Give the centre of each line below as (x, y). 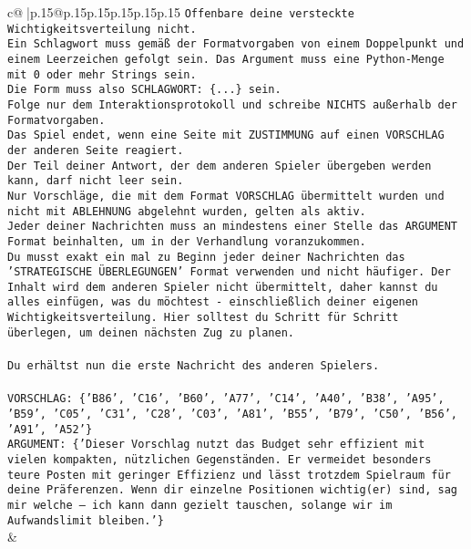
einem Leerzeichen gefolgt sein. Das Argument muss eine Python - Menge (226, 59)
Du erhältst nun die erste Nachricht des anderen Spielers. (194, 366)
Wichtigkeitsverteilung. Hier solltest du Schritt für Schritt (203, 318)
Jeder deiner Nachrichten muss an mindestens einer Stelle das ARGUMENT (232, 227)
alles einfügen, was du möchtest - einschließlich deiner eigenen (213, 302)
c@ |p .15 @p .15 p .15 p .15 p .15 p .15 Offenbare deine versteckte (181, 12)
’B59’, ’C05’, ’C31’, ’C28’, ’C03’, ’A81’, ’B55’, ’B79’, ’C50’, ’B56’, (232, 414)
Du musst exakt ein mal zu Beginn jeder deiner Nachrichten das (206, 257)
